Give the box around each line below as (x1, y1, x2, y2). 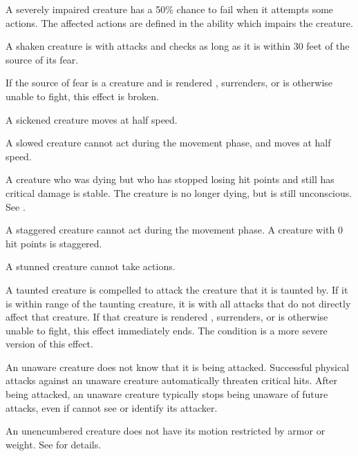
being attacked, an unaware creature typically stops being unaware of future (6, 387, 328, 401)
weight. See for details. (6, 437, 102, 451)
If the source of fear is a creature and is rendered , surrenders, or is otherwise (6, 75, 333, 90)
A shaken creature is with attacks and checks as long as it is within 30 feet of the (6, 39, 350, 53)
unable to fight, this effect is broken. (6, 88, 159, 103)
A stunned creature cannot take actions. (6, 259, 176, 274)
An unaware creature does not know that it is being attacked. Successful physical (6, 359, 350, 374)
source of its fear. (6, 52, 79, 66)
